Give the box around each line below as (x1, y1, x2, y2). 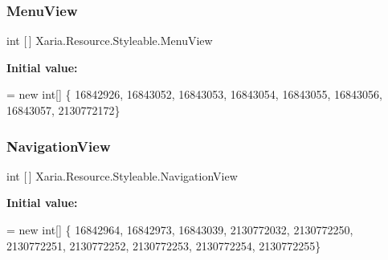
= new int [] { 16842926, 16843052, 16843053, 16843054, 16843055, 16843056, (6, 86, 382, 103)
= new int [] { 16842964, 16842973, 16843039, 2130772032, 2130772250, (6, 221, 353, 238)
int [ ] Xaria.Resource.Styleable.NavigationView (6, 167, 238, 184)
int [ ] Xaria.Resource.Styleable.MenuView (6, 32, 213, 49)
